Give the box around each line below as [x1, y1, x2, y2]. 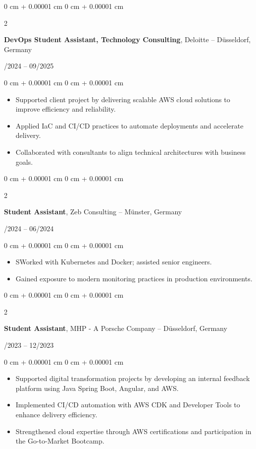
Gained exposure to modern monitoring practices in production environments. [15, 273, 253, 283]
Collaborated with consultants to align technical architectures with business [15, 146, 246, 157]
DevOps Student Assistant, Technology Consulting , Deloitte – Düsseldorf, [4, 34, 251, 45]
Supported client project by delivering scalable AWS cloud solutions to [15, 94, 230, 104]
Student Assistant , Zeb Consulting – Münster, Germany [4, 206, 182, 217]
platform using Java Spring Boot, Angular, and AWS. [15, 383, 179, 393]
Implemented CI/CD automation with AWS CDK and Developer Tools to [15, 399, 240, 410]
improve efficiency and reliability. [15, 104, 116, 114]
